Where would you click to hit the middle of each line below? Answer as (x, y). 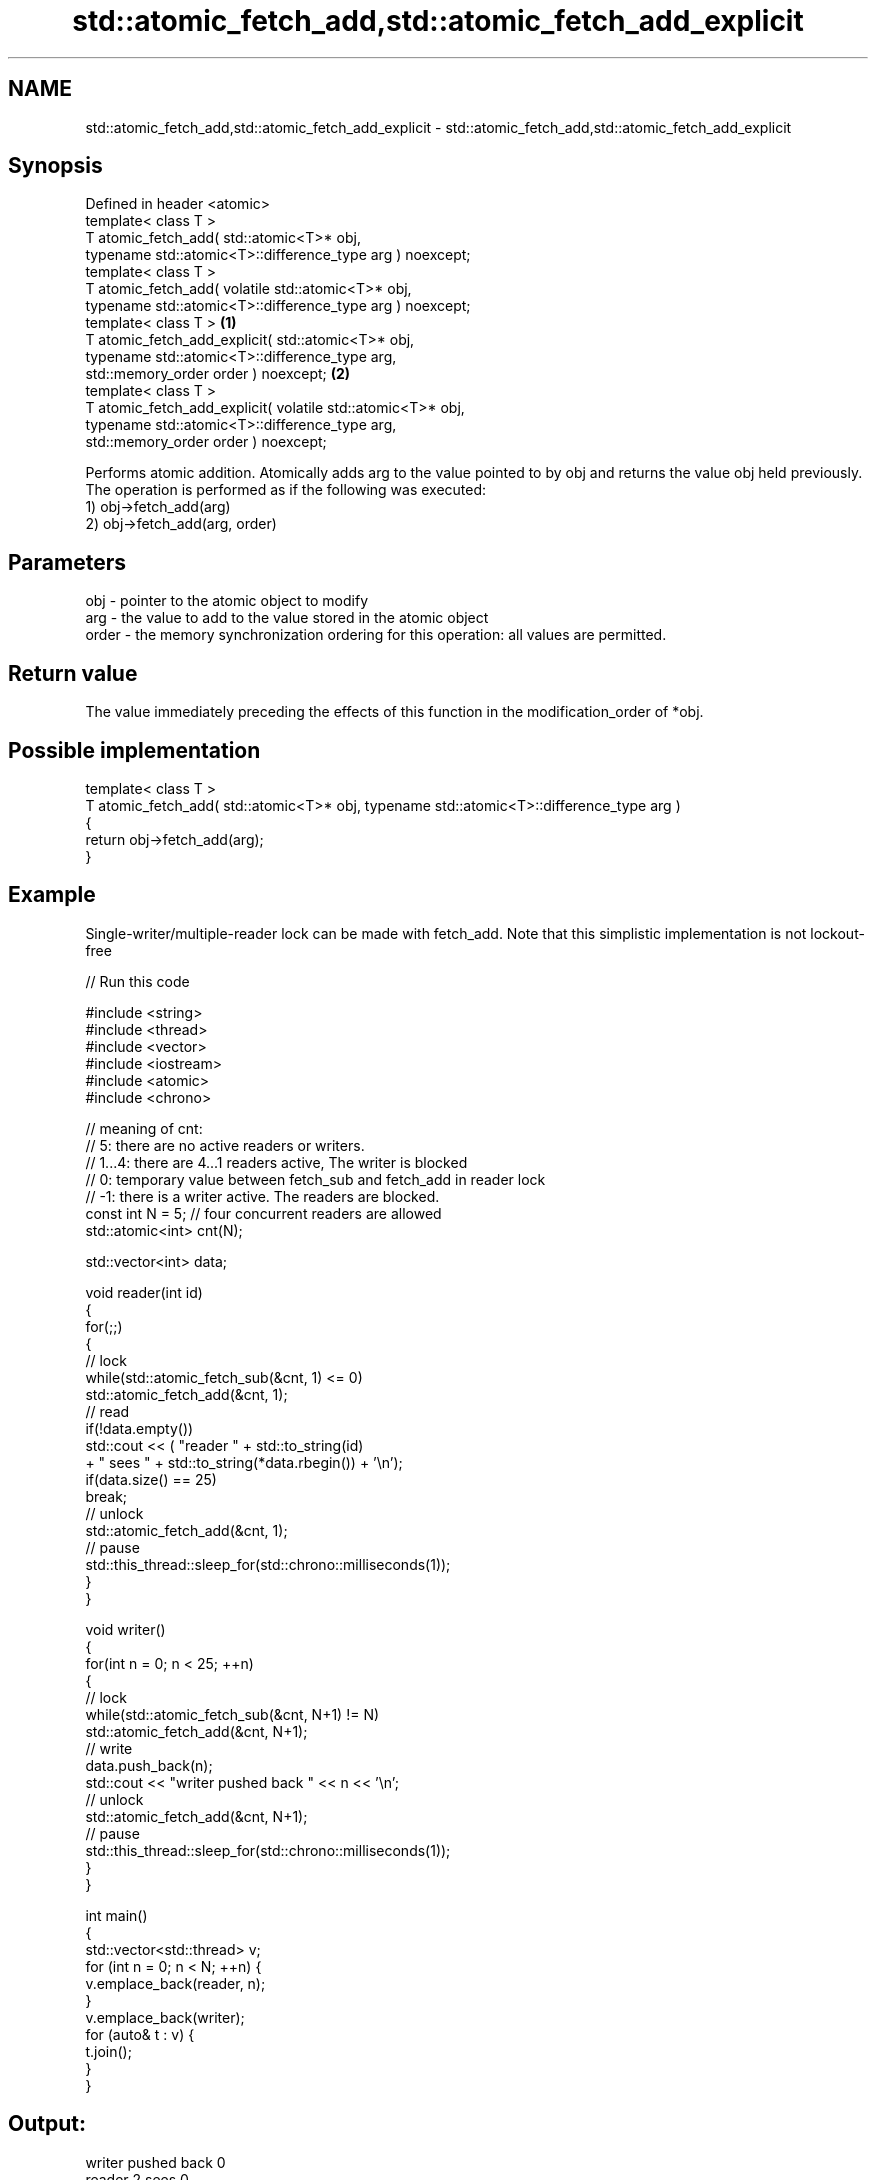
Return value (73, 673)
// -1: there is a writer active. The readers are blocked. (262, 1196)
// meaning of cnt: (144, 1128)
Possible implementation (134, 750)
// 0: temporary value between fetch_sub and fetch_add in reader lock (315, 1179)
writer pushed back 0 (155, 2162)
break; (106, 1496)
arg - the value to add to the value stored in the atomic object (287, 618)
